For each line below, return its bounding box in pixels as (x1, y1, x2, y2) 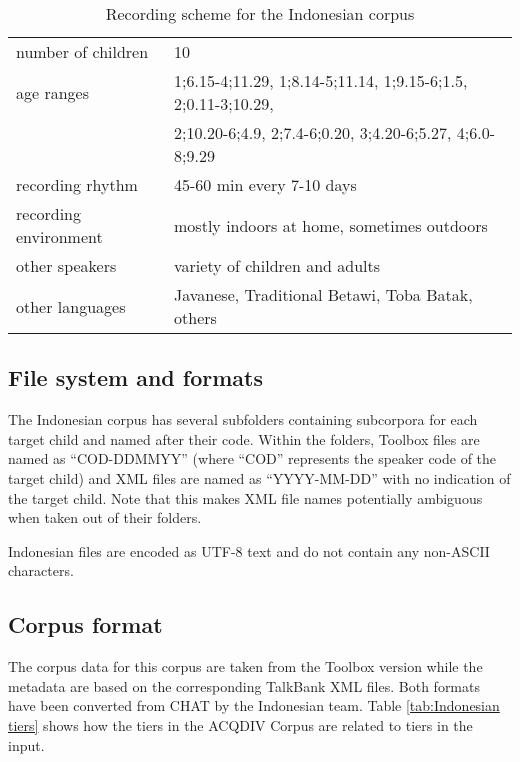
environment (16, 225, 103, 248)
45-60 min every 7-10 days (174, 173, 357, 196)
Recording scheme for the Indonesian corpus (105, 2, 415, 25)
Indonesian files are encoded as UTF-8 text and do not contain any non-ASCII (8, 540, 490, 561)
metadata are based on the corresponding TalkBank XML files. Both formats (8, 675, 480, 696)
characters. (8, 560, 74, 581)
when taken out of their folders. (8, 507, 202, 528)
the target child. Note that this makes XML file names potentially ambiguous (8, 487, 483, 508)
